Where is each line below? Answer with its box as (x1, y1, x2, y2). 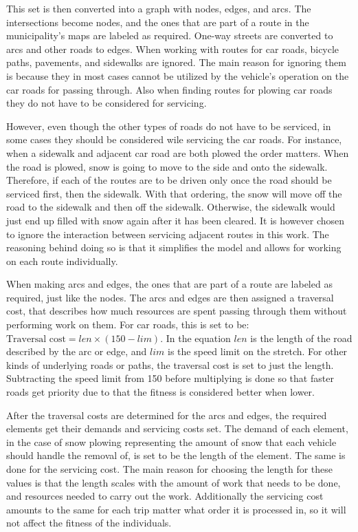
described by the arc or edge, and (6, 344, 147, 359)
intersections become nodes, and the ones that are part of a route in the (6, 14, 309, 29)
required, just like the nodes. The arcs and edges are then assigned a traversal (6, 290, 334, 304)
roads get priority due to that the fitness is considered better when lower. (6, 385, 315, 399)
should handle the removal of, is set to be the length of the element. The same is (6, 448, 346, 462)
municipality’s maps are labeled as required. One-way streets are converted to (6, 28, 333, 43)
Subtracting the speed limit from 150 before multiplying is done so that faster (6, 371, 334, 385)
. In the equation (160, 330, 231, 345)
